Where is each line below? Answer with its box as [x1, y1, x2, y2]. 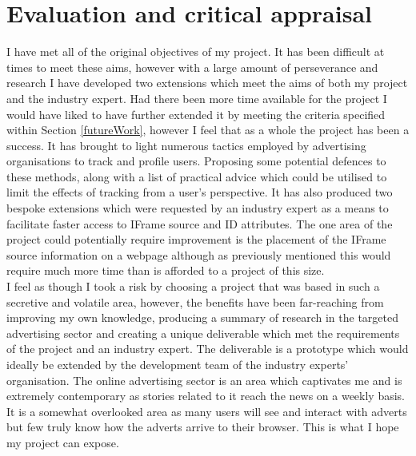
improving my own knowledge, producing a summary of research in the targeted [6, 309, 398, 326]
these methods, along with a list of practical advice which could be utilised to [6, 168, 387, 184]
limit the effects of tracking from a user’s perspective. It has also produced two [6, 184, 393, 200]
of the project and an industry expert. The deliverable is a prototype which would [6, 340, 409, 357]
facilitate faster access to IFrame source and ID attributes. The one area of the [6, 215, 393, 232]
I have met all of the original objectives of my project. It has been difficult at [6, 43, 385, 60]
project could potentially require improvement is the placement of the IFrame [6, 231, 386, 248]
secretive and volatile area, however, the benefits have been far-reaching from [6, 293, 384, 310]
